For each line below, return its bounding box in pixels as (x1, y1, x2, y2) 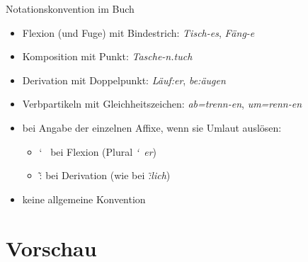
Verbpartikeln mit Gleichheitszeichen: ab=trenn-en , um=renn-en (22, 96, 302, 111)
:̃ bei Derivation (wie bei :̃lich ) (39, 168, 171, 183)
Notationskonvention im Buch (6, 1, 135, 16)
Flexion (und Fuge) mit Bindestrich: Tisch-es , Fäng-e (22, 25, 255, 40)
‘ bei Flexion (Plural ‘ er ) (39, 144, 157, 159)
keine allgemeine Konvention (22, 191, 146, 206)
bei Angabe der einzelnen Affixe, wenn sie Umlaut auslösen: (22, 120, 282, 135)
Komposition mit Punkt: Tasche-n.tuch (22, 49, 193, 64)
